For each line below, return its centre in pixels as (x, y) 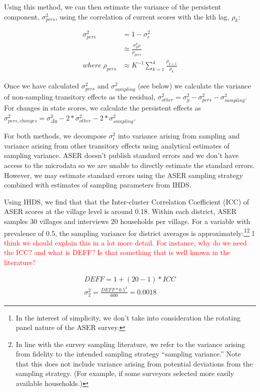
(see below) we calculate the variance (194, 86)
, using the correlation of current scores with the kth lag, (142, 16)
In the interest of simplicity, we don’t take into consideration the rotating (128, 317)
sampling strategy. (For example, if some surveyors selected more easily (125, 373)
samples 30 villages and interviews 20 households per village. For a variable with (127, 221)
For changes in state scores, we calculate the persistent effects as (102, 108)
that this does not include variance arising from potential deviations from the (134, 363)
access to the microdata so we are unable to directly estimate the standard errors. (129, 165)
